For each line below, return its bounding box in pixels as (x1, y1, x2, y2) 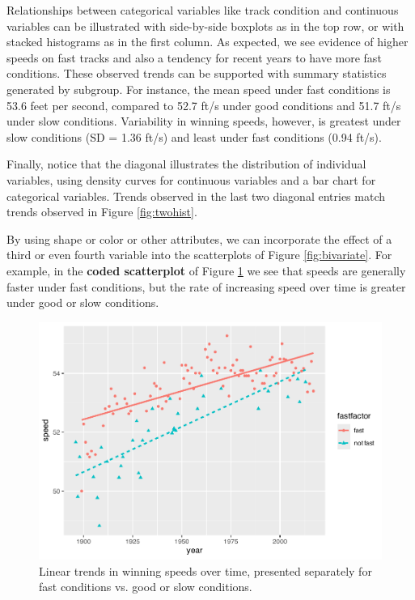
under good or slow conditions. (6, 294, 159, 311)
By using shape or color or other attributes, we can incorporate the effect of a (6, 230, 392, 247)
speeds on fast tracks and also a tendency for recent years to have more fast (6, 49, 382, 66)
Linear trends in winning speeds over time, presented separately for (39, 562, 372, 579)
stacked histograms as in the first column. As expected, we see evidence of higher (6, 33, 409, 50)
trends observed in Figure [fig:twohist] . (6, 203, 197, 220)
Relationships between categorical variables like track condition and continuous (6, 2, 399, 18)
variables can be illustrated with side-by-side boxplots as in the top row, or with (6, 17, 404, 34)
